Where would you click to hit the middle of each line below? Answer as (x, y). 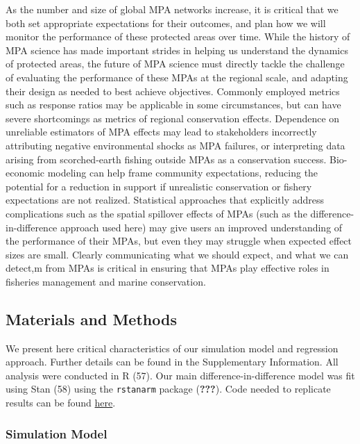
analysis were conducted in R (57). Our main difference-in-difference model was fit (180, 375)
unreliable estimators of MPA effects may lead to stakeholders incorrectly (161, 132)
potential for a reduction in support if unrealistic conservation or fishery (159, 186)
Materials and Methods (91, 319)
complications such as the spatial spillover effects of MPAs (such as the (156, 213)
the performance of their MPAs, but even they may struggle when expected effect (179, 241)
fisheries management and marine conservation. (106, 281)
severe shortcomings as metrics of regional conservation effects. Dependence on (173, 118)
